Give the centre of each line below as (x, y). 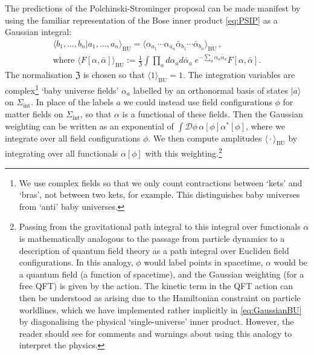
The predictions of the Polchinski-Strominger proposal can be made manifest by (153, 8)
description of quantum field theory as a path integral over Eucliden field (154, 250)
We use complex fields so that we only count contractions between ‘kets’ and (161, 182)
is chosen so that (114, 75)
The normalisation (39, 75)
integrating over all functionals (62, 153)
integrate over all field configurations (73, 138)
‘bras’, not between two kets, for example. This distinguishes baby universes (159, 194)
